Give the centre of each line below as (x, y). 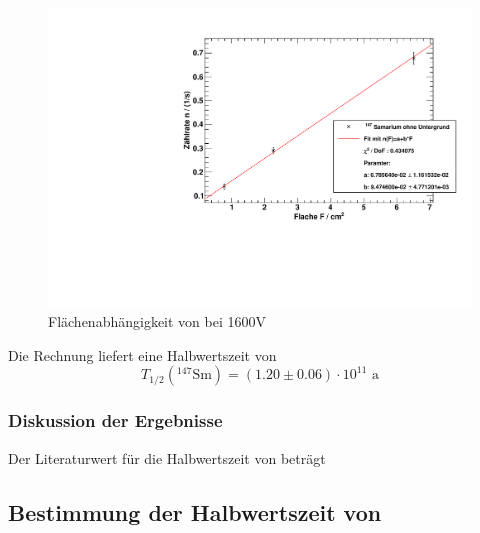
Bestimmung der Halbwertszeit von (195, 511)
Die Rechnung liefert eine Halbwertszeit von (142, 354)
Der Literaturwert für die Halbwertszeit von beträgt (167, 457)
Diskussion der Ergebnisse (115, 420)
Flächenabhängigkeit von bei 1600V (157, 321)
